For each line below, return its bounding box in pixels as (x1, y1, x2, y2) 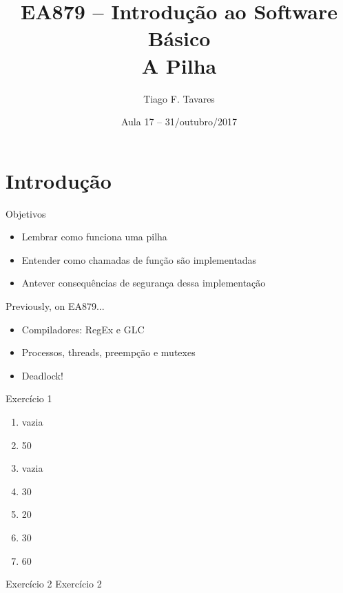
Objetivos (6, 206, 46, 220)
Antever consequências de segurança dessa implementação (21, 275, 266, 290)
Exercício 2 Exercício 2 (6, 576, 102, 591)
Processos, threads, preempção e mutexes (21, 345, 196, 360)
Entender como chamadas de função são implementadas (21, 252, 257, 267)
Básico (147, 24, 211, 52)
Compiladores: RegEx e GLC (21, 322, 145, 336)
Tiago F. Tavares (143, 91, 215, 105)
